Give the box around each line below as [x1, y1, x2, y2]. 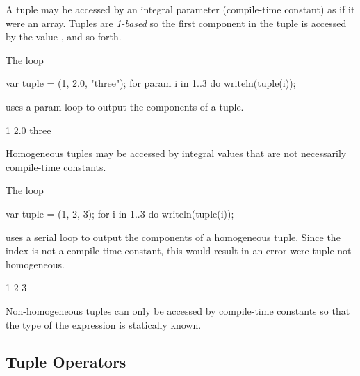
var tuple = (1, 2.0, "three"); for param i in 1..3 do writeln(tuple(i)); [6, 76, 296, 90]
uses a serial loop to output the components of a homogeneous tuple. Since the [6, 229, 341, 244]
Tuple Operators [6, 351, 126, 373]
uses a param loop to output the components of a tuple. [6, 99, 244, 113]
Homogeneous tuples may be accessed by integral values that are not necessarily [6, 146, 347, 161]
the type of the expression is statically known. [6, 317, 202, 332]
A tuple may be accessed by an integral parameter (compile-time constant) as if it [6, 2, 355, 16]
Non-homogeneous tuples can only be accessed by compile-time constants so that [6, 303, 350, 318]
